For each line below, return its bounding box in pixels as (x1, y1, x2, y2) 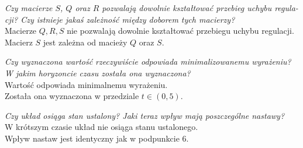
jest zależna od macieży (43, 36, 128, 48)
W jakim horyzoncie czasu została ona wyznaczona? (5, 66, 191, 79)
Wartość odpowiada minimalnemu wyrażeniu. (5, 78, 168, 90)
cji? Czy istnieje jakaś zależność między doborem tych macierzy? (5, 13, 235, 25)
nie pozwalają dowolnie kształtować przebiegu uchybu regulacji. (67, 24, 294, 37)
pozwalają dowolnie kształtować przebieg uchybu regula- (102, 2, 298, 13)
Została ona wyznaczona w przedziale (5, 90, 139, 102)
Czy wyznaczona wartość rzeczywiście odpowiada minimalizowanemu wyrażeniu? (5, 55, 291, 68)
